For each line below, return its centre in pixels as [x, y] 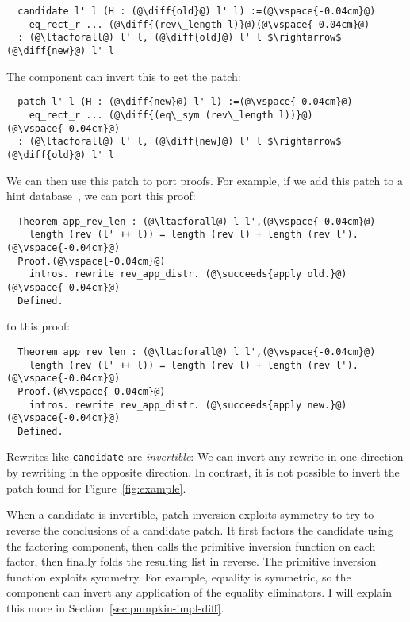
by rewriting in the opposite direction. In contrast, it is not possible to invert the [203, 472]
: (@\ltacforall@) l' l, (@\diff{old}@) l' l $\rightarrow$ [180, 38]
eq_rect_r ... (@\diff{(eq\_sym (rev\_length [151, 115]
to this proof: [38, 326]
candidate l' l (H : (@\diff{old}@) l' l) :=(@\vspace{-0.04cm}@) [197, 11]
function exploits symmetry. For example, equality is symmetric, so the [179, 576]
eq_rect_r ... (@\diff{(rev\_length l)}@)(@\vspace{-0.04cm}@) [199, 24]
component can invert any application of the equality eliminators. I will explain [199, 592]
